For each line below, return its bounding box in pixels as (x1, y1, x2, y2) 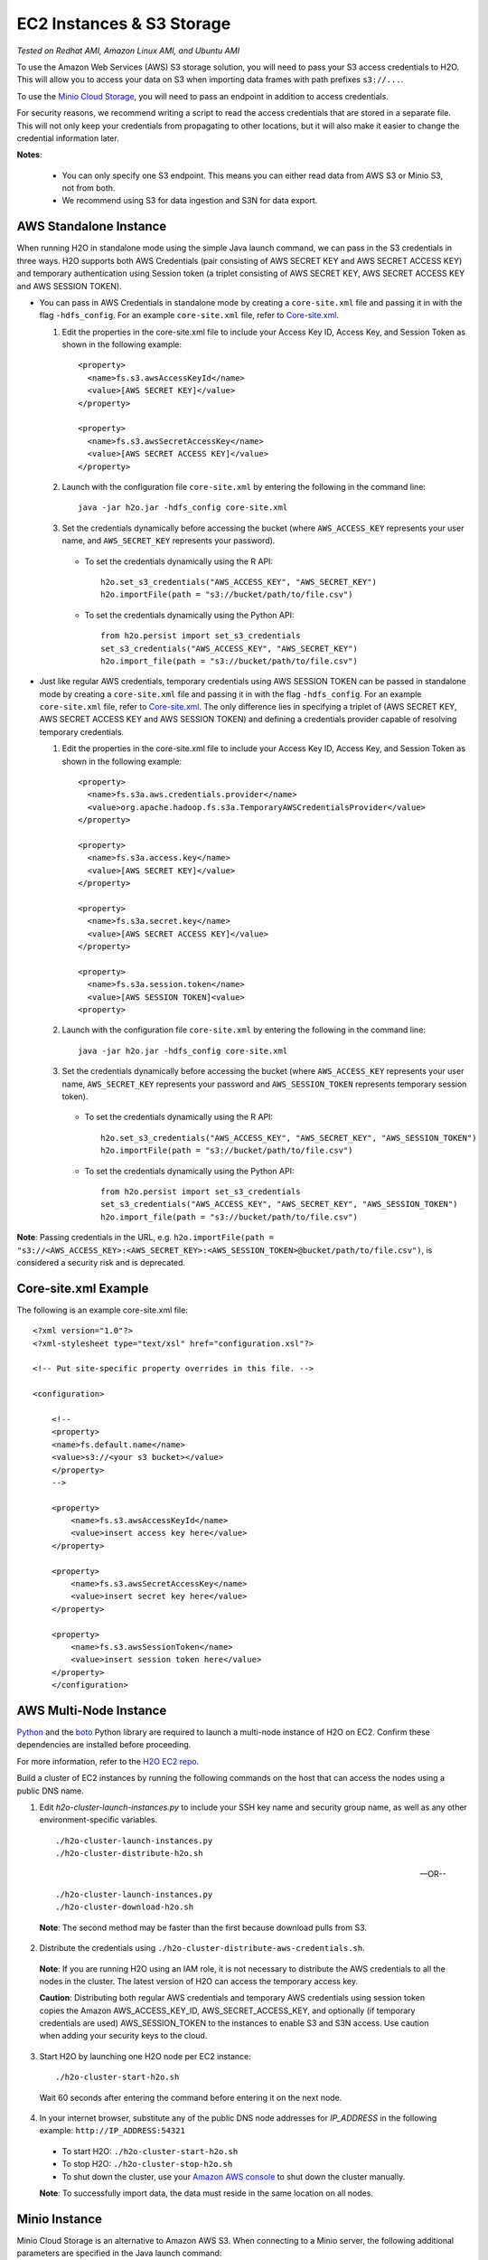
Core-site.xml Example (16, 1280, 149, 1296)
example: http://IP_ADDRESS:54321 (39, 2125, 185, 2136)
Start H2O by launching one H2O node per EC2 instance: (39, 2050, 252, 2061)
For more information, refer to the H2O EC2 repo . (16, 1756, 200, 1766)
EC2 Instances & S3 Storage (16, 14, 231, 33)
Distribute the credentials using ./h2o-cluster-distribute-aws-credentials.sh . (39, 1943, 365, 1954)
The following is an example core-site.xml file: (16, 1304, 189, 1315)
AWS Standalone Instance (16, 219, 167, 234)
